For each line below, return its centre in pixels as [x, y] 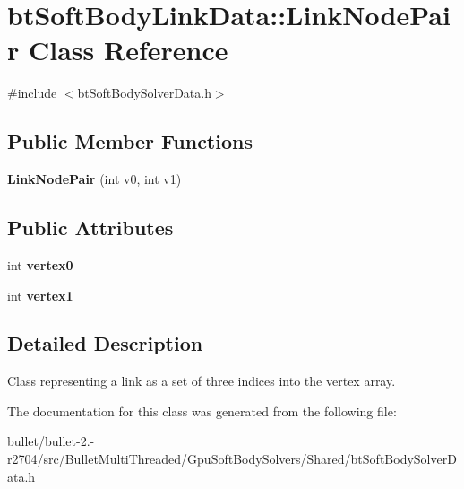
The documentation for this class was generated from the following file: [202, 410]
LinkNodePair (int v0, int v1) [95, 179]
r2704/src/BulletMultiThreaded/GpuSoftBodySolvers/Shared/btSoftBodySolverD [232, 459]
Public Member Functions [130, 141]
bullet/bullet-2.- [51, 441]
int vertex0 [40, 264]
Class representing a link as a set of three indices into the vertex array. [202, 381]
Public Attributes [90, 227]
